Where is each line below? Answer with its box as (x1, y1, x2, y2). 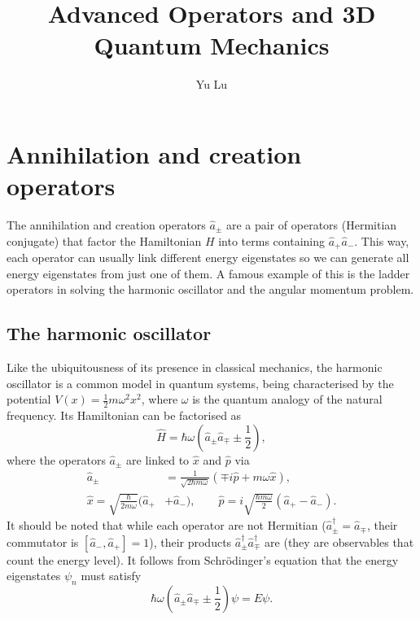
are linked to (126, 451, 190, 468)
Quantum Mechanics (94, 28, 330, 62)
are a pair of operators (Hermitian (225, 216, 397, 234)
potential (7, 391, 51, 408)
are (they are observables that (265, 533, 414, 550)
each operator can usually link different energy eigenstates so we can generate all (7, 249, 409, 266)
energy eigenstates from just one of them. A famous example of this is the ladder (7, 264, 410, 282)
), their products (149, 533, 232, 550)
